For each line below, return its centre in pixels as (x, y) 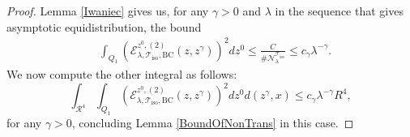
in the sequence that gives (339, 11)
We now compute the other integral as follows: (122, 74)
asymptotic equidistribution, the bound (104, 26)
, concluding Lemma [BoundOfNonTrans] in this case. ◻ (213, 123)
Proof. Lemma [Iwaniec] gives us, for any (108, 11)
